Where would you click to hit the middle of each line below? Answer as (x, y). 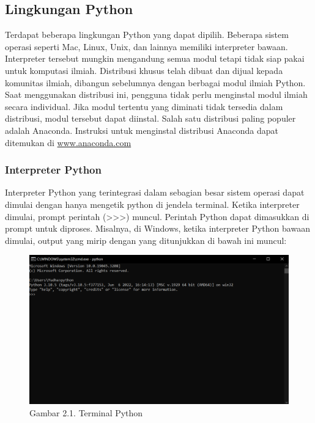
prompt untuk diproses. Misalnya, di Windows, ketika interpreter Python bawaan (157, 228)
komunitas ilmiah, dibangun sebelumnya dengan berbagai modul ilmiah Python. (155, 82)
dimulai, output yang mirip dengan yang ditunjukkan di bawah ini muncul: (146, 240)
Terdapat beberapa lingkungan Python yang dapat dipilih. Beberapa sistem (147, 35)
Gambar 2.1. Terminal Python (86, 412)
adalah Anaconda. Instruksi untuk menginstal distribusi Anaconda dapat (142, 130)
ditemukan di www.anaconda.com (68, 142)
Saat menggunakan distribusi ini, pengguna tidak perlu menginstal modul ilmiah (156, 94)
